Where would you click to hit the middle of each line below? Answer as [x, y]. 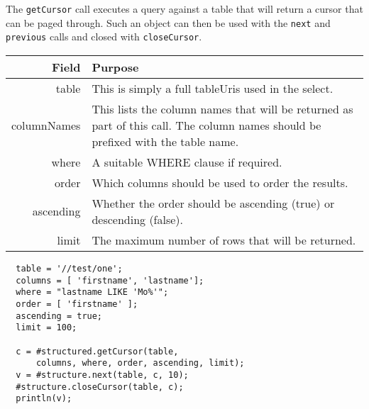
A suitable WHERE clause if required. [187, 162]
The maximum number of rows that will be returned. [224, 240]
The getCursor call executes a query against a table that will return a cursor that [184, 9]
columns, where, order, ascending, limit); [140, 363]
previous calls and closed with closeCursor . [104, 37]
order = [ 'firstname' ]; [77, 304]
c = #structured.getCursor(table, [97, 351]
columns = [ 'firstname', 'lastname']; [110, 280]
